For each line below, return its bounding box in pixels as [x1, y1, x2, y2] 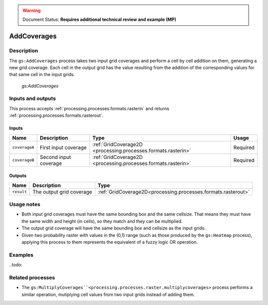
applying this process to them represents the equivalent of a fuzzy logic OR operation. [21, 239, 198, 245]
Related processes [9, 274, 56, 281]
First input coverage [40, 144, 87, 151]
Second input [40, 153, 71, 160]
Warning [22, 7, 41, 13]
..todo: [9, 262, 22, 268]
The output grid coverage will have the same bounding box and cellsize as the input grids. [21, 225, 206, 231]
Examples [9, 251, 34, 258]
